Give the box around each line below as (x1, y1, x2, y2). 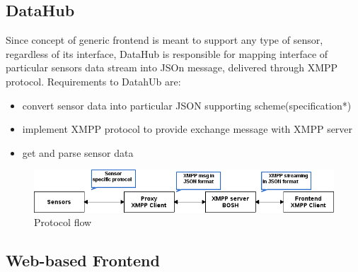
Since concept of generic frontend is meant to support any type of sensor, (6, 32, 323, 47)
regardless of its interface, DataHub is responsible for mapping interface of (6, 46, 328, 61)
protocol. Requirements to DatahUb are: (6, 73, 181, 88)
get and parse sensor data (22, 145, 134, 160)
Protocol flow (34, 215, 92, 230)
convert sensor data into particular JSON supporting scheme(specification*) (22, 97, 352, 112)
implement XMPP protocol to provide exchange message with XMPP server (22, 122, 353, 136)
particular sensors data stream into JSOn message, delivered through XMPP (6, 60, 338, 75)
